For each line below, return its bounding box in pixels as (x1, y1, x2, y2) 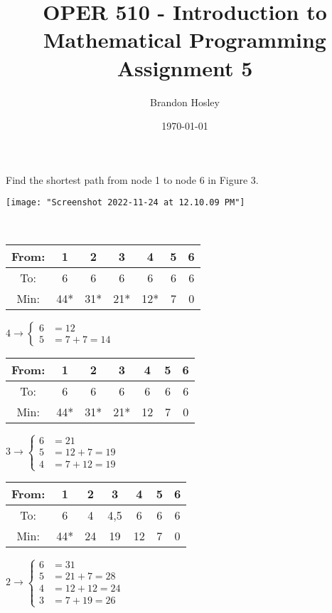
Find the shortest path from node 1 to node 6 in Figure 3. (6, 172, 259, 187)
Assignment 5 (117, 53, 253, 82)
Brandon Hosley (150, 94, 220, 109)
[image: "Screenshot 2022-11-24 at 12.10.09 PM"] (6, 197, 245, 208)
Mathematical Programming (43, 25, 326, 54)
